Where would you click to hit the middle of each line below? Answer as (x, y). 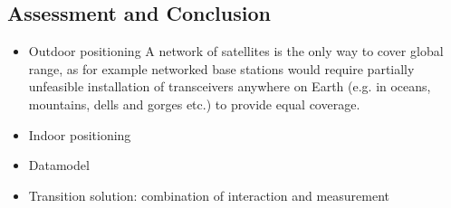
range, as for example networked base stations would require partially (221, 68)
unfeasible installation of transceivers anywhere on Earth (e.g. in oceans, (230, 86)
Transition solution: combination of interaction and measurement (209, 195)
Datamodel (59, 165)
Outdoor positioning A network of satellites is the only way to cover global (236, 51)
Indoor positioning (80, 134)
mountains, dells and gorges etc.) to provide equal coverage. (194, 104)
